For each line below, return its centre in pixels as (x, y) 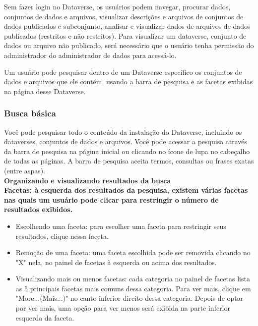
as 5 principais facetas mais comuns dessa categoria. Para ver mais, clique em (133, 288)
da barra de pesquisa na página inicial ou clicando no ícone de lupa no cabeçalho (127, 151)
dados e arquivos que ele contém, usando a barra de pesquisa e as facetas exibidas (129, 81)
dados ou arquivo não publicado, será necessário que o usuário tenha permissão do (129, 45)
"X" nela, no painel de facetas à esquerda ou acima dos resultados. (116, 262)
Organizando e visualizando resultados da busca (88, 180)
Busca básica (30, 113)
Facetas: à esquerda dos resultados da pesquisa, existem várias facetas (126, 190)
